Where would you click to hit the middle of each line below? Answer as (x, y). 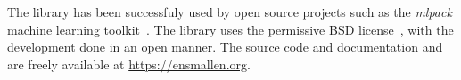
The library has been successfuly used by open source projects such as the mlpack (230, 12)
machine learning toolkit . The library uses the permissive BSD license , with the (230, 29)
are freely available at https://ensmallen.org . (129, 64)
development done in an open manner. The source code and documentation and (225, 47)
